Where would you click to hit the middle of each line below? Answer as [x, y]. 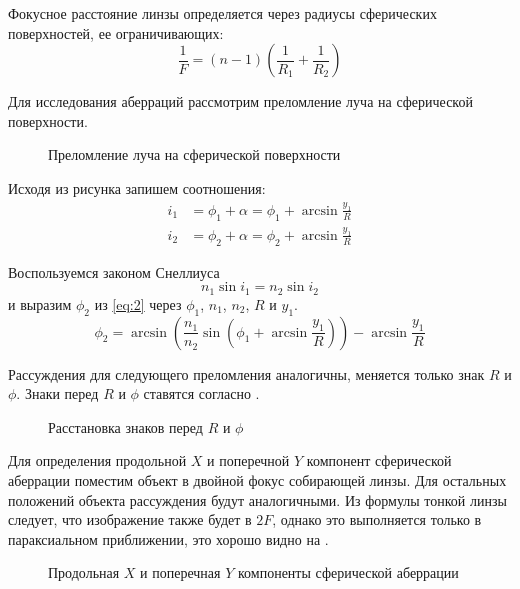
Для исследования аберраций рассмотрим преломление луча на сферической [240, 101]
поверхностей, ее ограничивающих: [116, 32]
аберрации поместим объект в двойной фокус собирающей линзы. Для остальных [257, 479]
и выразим [40, 303]
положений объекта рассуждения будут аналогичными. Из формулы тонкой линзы [257, 499]
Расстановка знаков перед [125, 426]
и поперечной [248, 460]
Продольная [84, 572]
